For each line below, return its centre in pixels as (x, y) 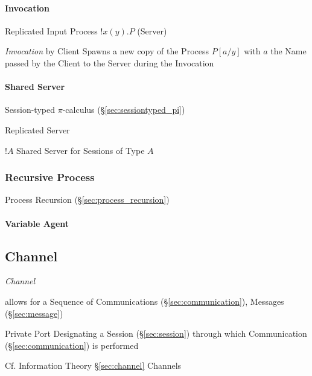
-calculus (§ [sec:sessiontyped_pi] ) (124, 110)
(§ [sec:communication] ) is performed (72, 345)
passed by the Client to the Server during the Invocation (110, 62)
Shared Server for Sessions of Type (81, 150)
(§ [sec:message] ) (34, 313)
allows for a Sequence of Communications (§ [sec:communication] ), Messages (145, 301)
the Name (288, 51)
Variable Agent (37, 223)
